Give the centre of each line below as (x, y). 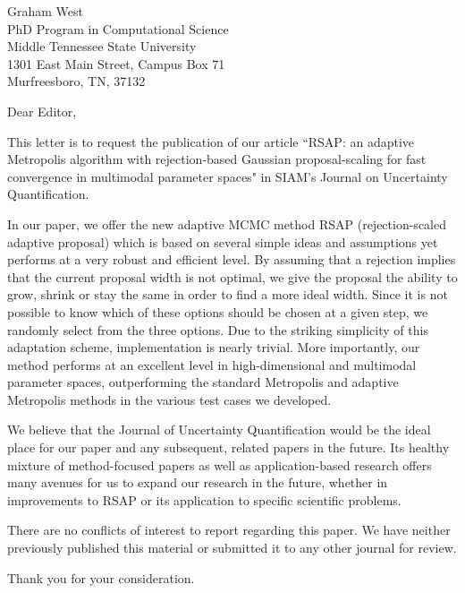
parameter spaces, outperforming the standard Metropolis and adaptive (203, 382)
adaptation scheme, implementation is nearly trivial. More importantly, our (214, 347)
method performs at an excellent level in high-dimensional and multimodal (212, 364)
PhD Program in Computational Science (118, 28)
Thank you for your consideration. (101, 577)
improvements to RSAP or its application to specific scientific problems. (204, 499)
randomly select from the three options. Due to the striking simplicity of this (218, 329)
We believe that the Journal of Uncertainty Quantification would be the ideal (219, 430)
